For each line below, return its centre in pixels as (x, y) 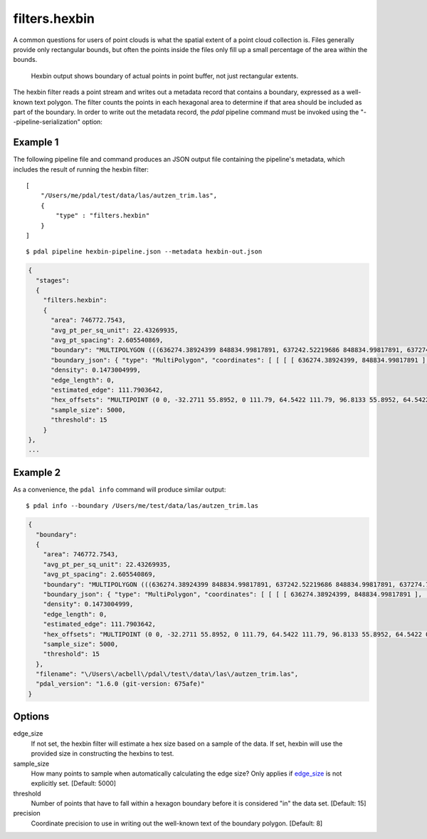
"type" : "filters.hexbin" (103, 216)
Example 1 (36, 142)
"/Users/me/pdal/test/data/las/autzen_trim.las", (128, 196)
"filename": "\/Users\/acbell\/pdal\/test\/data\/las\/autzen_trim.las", (167, 674)
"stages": (53, 280)
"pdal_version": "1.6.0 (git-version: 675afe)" (120, 684)
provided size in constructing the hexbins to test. (102, 754)
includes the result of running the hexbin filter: (81, 169)
